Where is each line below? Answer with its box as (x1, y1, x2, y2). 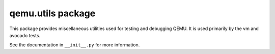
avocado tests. (9, 32, 41, 38)
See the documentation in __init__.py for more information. (9, 42, 140, 48)
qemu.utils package (9, 8, 96, 19)
